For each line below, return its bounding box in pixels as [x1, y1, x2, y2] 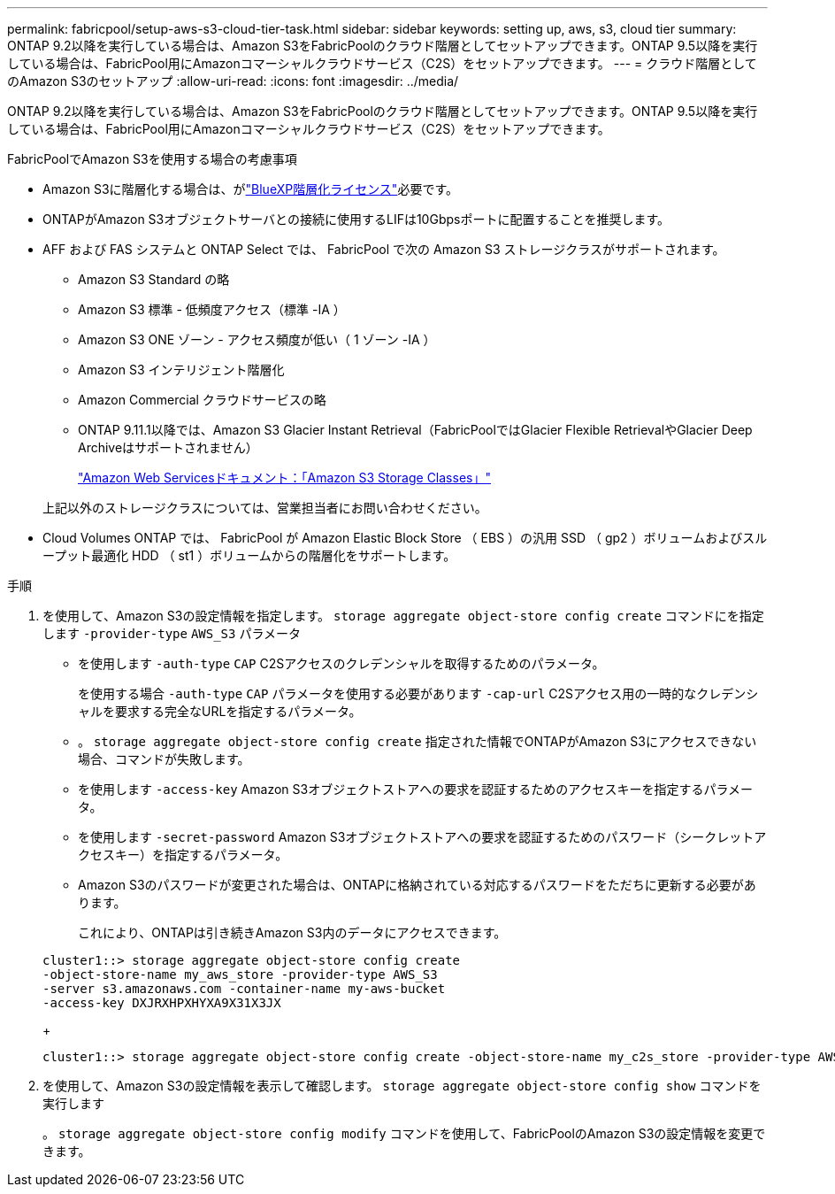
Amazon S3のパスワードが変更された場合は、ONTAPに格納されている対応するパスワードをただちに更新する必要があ [78, 877, 756, 892]
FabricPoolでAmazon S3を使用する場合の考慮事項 [7, 151, 297, 166]
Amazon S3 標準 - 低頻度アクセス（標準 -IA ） [78, 302, 346, 317]
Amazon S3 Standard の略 [78, 272, 230, 287]
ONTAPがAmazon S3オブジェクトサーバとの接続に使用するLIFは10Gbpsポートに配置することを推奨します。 [42, 212, 670, 227]
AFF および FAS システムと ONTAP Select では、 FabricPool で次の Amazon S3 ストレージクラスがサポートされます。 [42, 242, 725, 257]
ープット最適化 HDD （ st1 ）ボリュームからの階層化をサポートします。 [42, 548, 456, 563]
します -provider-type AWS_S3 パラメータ [42, 626, 301, 641]
